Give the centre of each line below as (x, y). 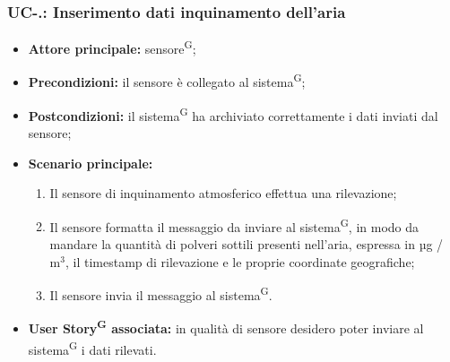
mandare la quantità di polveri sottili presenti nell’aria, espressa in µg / (247, 244)
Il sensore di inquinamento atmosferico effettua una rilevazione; (223, 193)
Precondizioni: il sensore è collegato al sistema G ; (167, 81)
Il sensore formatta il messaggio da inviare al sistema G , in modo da (234, 225)
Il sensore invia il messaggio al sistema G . (161, 293)
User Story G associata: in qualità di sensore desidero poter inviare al (226, 327)
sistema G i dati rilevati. (92, 348)
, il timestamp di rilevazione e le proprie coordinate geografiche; (240, 261)
